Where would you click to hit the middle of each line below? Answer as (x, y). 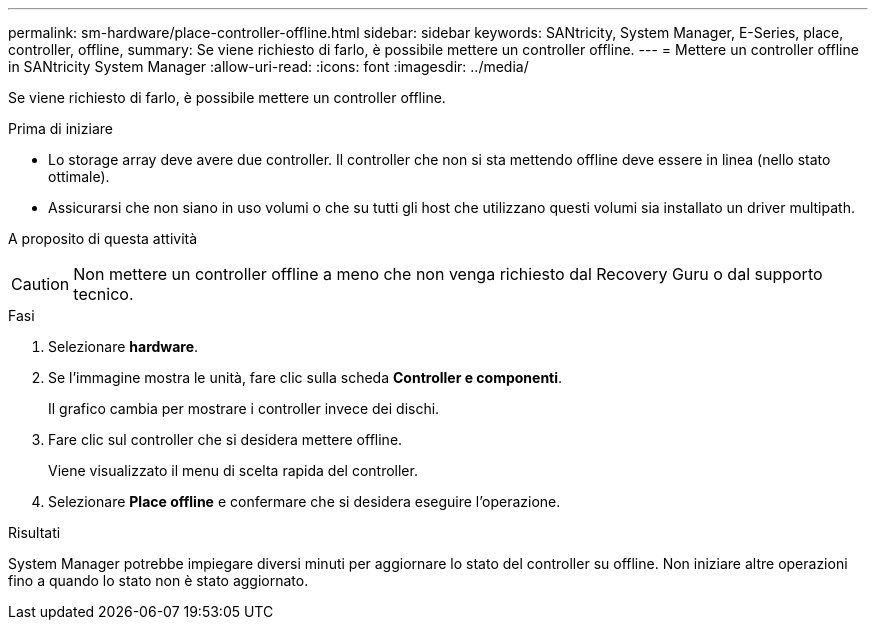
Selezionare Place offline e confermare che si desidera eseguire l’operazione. (304, 501)
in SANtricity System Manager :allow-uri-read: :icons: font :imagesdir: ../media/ (268, 66)
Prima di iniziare (60, 128)
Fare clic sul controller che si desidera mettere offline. (225, 439)
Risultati (34, 532)
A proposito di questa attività (103, 238)
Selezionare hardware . (123, 346)
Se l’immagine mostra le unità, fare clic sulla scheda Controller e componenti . (305, 377)
